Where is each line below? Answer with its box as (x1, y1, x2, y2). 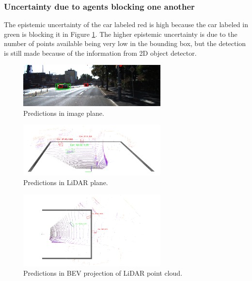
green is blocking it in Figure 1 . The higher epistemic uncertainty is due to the (4, 29, 237, 39)
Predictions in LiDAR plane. (23, 177, 108, 187)
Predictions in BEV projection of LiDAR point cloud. (23, 267, 183, 278)
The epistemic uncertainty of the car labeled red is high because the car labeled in (4, 19, 248, 30)
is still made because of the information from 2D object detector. (4, 48, 197, 58)
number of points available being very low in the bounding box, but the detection (4, 38, 246, 48)
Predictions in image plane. (23, 108, 104, 118)
